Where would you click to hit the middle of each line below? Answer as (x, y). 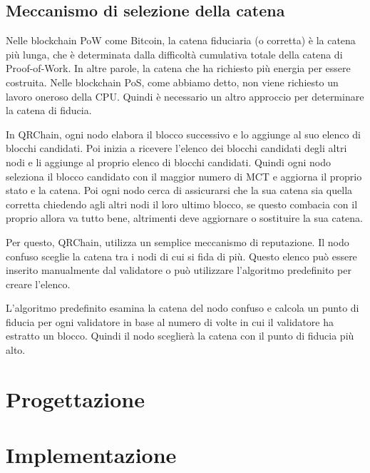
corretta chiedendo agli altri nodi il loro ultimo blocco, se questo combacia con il (182, 204)
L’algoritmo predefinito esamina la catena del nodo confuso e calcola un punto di (183, 308)
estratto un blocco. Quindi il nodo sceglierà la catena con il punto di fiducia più (180, 336)
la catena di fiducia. (49, 110)
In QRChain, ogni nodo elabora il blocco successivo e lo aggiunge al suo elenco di (183, 134)
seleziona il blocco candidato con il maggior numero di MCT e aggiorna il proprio (184, 176)
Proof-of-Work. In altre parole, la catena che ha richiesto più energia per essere (178, 68)
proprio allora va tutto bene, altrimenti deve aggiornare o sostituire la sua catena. (185, 218)
